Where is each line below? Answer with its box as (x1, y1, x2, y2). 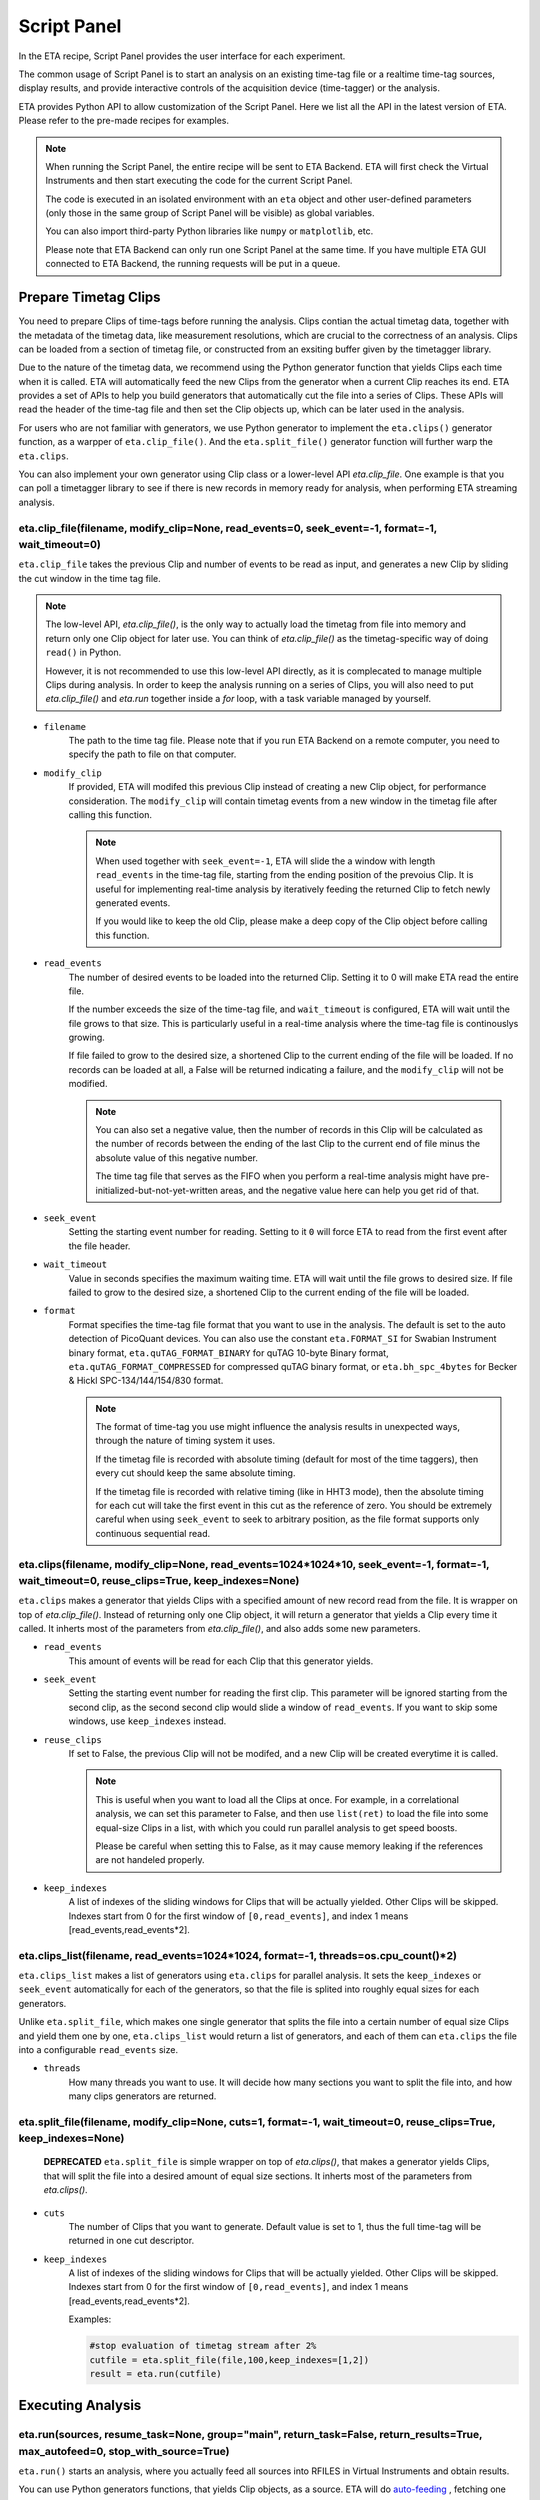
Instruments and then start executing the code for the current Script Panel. (45, 175, 353, 187)
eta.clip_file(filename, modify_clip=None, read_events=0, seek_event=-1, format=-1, (18, 521, 438, 535)
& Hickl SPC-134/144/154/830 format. (68, 1375, 224, 1387)
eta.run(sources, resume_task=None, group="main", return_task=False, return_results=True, (18, 2428, 483, 2442)
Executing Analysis (18, 2397, 142, 2414)
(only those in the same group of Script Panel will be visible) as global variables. (45, 207, 375, 219)
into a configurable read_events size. (18, 2044, 179, 2056)
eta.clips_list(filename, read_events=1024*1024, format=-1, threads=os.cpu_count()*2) (18, 1948, 457, 1962)
